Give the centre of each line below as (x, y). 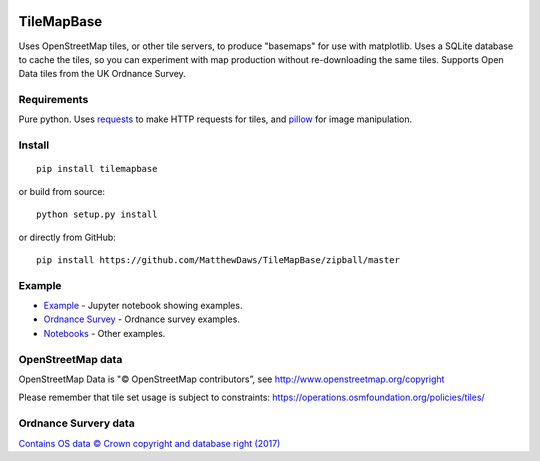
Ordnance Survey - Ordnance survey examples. (141, 319)
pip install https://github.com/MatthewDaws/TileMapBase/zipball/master (218, 259)
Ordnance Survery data (76, 423)
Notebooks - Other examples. (104, 333)
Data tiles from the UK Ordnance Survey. (102, 74)
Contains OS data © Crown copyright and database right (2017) (149, 443)
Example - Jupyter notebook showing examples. (143, 306)
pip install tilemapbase (97, 169)
